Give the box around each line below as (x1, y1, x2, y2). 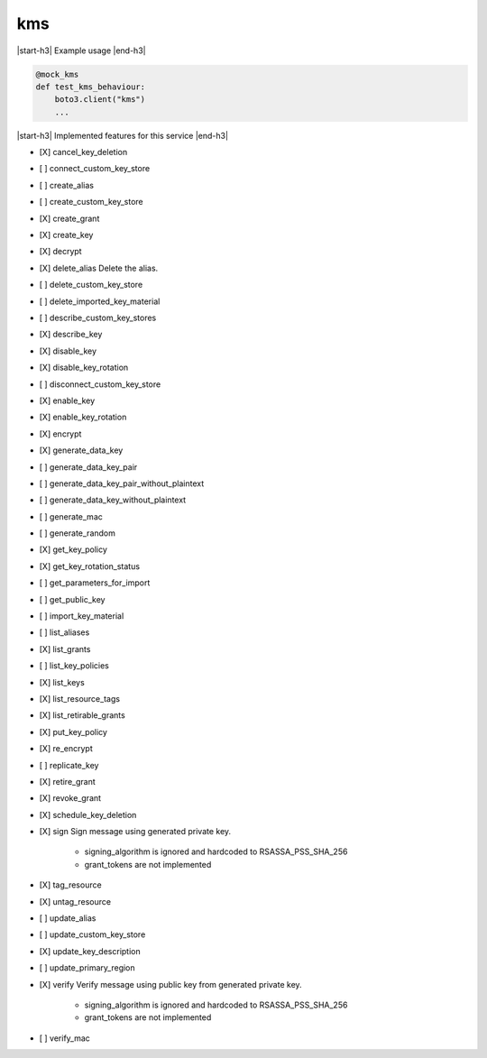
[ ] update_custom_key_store (39, 929, 146, 940)
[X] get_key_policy (39, 544, 108, 555)
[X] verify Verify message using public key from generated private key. (39, 979, 302, 989)
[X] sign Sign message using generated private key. (39, 826, 232, 837)
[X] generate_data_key (39, 445, 124, 455)
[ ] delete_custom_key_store (39, 280, 143, 290)
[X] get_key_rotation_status (39, 560, 140, 572)
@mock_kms (35, 69, 79, 79)
